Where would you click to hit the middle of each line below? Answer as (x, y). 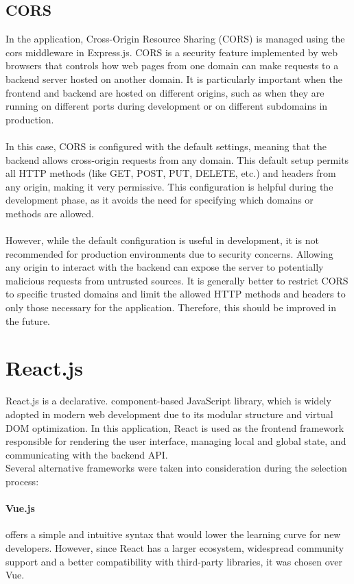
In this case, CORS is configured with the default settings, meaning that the (166, 146)
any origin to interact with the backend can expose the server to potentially (165, 267)
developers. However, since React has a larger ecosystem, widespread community (175, 547)
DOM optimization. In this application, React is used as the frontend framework (175, 427)
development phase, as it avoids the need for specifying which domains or (160, 200)
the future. (28, 320)
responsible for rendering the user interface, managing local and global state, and (176, 441)
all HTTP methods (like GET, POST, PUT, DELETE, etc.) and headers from (171, 173)
